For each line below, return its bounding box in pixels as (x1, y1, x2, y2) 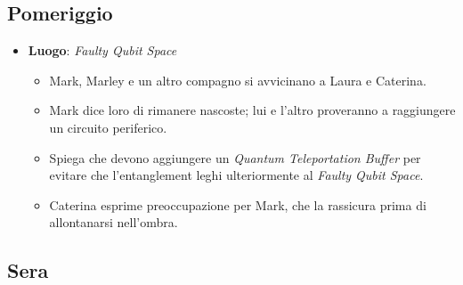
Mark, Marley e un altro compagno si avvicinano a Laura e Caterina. (49, 70, 426, 89)
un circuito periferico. (49, 118, 167, 136)
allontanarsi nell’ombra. (49, 213, 178, 232)
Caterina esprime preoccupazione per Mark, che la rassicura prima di (49, 195, 426, 214)
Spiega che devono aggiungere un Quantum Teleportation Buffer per (49, 148, 421, 167)
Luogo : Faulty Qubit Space (28, 41, 177, 60)
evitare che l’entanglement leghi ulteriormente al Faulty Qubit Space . (49, 166, 424, 184)
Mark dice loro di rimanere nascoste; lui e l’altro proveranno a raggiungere (49, 101, 456, 119)
